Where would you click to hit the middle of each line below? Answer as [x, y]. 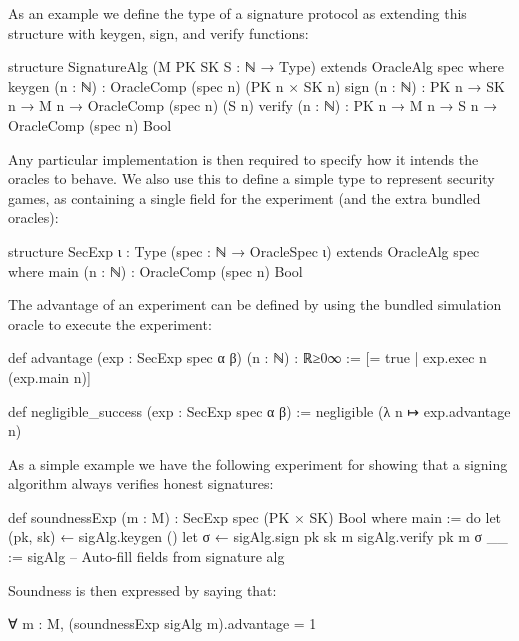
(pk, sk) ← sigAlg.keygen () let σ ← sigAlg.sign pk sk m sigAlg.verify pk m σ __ [258, 536]
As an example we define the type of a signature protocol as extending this [237, 13]
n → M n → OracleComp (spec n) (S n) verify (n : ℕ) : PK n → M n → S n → [253, 105]
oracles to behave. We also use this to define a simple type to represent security [251, 178]
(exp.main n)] [49, 376]
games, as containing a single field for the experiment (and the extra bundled [244, 197]
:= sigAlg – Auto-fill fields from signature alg [146, 556]
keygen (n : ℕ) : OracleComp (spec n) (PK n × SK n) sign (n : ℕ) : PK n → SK [256, 85]
